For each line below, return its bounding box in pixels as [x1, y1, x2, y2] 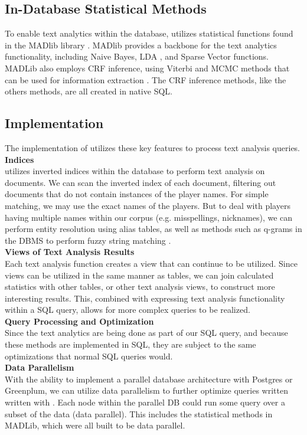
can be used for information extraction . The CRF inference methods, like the [5, 73, 286, 86]
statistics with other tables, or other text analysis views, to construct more [5, 280, 275, 293]
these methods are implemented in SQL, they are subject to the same [5, 338, 256, 351]
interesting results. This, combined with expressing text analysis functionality [5, 292, 285, 304]
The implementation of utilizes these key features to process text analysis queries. [5, 141, 301, 153]
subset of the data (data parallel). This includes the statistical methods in [5, 407, 273, 420]
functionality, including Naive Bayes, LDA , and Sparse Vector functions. [5, 50, 269, 63]
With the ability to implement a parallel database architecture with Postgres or [5, 372, 293, 385]
